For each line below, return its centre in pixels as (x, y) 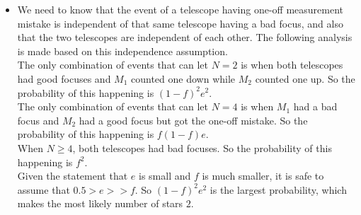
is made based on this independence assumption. (122, 51)
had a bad (315, 106)
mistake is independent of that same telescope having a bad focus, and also (180, 23)
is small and (165, 176)
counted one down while (183, 78)
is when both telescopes (292, 65)
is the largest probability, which (278, 189)
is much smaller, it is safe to (263, 176)
